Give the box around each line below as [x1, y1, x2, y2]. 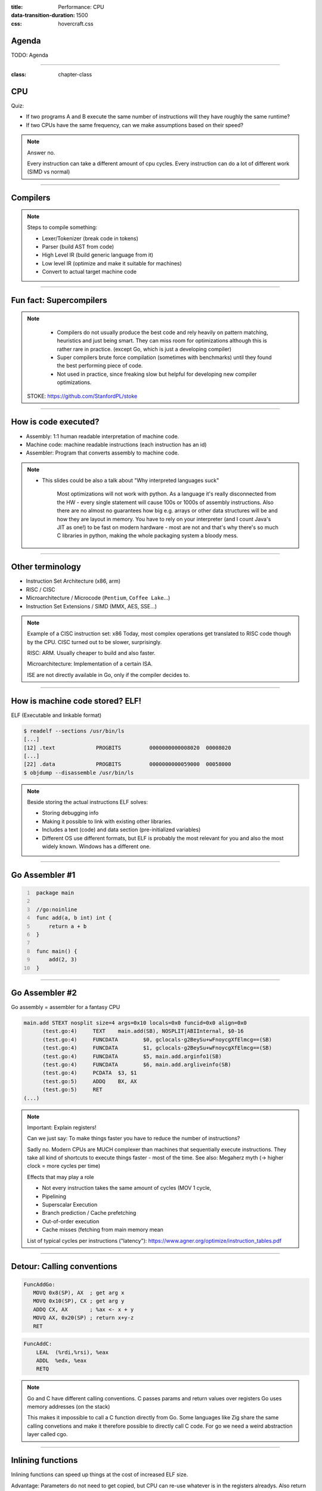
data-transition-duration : [11, 12, 75, 19]
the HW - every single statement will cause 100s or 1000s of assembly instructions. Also [57, 499, 274, 506]
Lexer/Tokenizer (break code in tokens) [42, 234, 138, 242]
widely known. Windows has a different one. [42, 843, 151, 850]
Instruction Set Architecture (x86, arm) [26, 577, 121, 584]
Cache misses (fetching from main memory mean [42, 1226, 163, 1233]
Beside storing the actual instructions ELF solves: [27, 799, 148, 806]
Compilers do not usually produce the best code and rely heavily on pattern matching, [57, 329, 268, 336]
